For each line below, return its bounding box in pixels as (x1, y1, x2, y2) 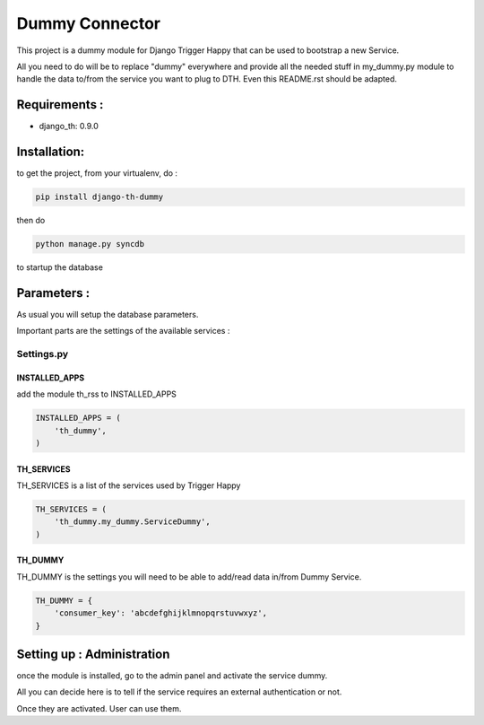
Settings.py (16, 348, 69, 361)
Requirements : (16, 97, 104, 112)
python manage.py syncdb (35, 239, 145, 249)
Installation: (16, 144, 85, 160)
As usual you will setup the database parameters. (16, 309, 199, 319)
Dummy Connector (16, 13, 161, 33)
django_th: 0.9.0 (39, 121, 99, 132)
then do (16, 215, 46, 226)
